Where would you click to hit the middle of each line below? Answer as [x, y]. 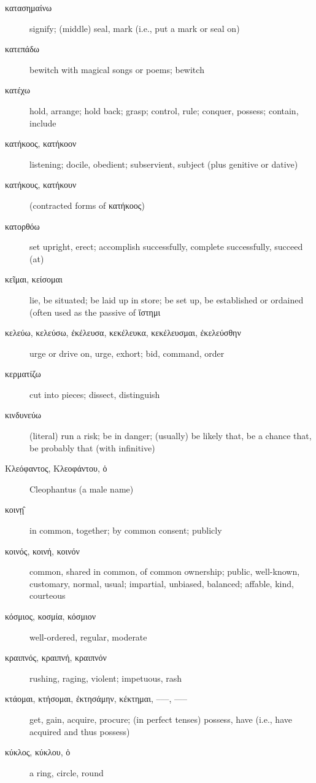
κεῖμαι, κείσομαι [34, 279]
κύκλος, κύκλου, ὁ [38, 752]
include [43, 123]
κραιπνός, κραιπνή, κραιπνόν [56, 657]
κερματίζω [23, 374]
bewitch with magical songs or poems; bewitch [117, 69]
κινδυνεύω [23, 415]
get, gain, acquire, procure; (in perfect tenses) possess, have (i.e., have [161, 719]
